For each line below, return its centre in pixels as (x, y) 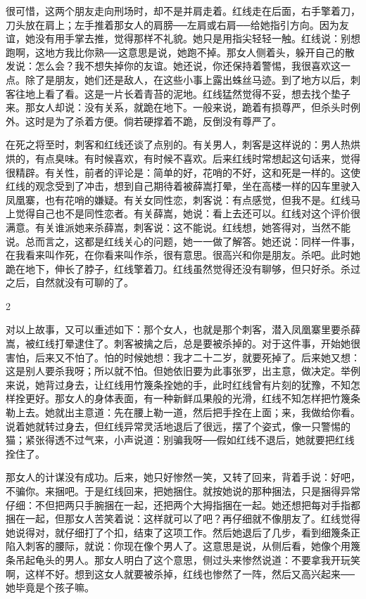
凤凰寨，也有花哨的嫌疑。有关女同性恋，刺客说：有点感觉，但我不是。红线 (178, 199)
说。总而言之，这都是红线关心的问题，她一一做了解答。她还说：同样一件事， (183, 241)
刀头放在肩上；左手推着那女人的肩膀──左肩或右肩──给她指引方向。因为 (172, 24)
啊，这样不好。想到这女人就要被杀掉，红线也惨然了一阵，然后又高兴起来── (180, 573)
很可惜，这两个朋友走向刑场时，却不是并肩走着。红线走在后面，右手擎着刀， (183, 11)
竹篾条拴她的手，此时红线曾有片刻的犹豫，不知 (242, 384)
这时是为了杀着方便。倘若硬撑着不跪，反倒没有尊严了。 (153, 121)
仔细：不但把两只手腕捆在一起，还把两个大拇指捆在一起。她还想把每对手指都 (183, 504)
